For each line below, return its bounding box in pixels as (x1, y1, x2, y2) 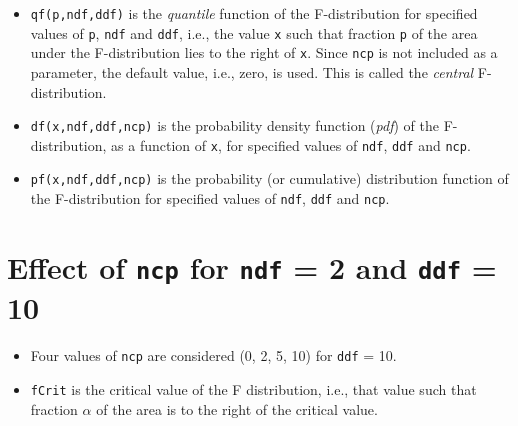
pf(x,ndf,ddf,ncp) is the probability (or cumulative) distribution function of (30, 168, 509, 189)
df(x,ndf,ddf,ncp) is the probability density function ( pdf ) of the (30, 115, 439, 136)
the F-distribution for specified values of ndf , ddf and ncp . (30, 188, 390, 209)
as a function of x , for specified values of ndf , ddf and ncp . (111, 134, 471, 155)
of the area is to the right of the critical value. (96, 398, 378, 419)
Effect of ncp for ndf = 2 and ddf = (7, 246, 497, 287)
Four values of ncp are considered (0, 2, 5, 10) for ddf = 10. (30, 345, 397, 366)
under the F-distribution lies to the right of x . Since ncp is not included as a (30, 42, 498, 63)
